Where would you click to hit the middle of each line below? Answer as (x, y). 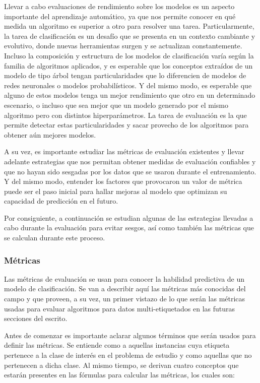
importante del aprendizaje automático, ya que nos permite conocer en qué (120, 16)
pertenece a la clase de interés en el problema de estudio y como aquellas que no (128, 355)
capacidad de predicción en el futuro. (61, 201)
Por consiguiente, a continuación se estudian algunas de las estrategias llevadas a (129, 217)
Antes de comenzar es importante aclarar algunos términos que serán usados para (130, 335)
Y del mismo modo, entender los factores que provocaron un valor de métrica (123, 181)
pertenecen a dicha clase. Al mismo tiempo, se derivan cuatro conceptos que (121, 365)
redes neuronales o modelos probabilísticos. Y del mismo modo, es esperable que (128, 85)
